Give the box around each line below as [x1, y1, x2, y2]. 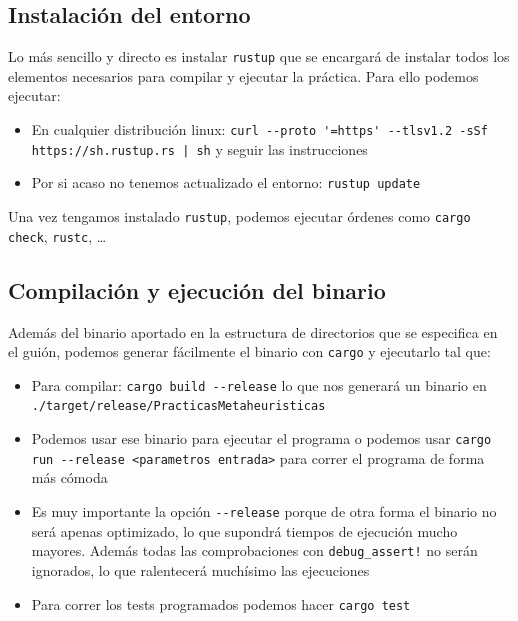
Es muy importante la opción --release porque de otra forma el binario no [31, 501, 497, 521]
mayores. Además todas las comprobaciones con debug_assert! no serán [31, 540, 478, 561]
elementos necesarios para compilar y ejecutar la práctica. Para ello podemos [8, 65, 479, 86]
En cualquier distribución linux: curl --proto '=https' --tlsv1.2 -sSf [31, 119, 488, 140]
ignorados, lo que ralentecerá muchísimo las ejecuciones [31, 559, 370, 580]
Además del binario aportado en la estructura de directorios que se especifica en [8, 321, 498, 342]
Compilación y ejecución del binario [8, 274, 386, 305]
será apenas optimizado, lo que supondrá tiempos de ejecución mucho [31, 520, 458, 541]
